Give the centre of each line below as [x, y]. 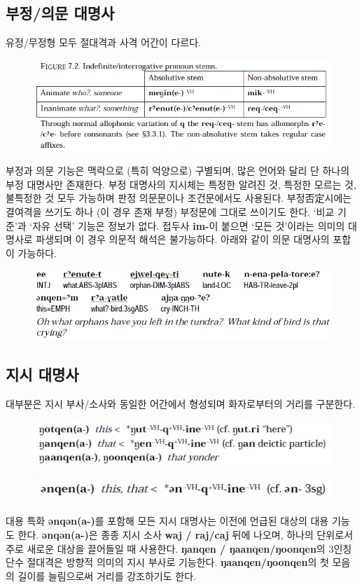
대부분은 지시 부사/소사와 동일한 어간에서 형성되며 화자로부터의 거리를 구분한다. [180, 404]
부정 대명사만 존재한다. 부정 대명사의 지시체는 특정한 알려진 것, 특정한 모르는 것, [181, 184]
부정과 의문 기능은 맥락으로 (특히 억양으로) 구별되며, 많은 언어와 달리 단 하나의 [178, 171]
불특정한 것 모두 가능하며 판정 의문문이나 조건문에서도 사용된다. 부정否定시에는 [179, 198]
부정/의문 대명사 [60, 13]
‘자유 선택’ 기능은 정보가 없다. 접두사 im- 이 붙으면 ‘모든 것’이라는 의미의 [187, 225]
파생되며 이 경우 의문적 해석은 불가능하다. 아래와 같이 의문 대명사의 [183, 239]
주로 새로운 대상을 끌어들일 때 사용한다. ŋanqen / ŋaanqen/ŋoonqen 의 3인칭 [179, 548]
